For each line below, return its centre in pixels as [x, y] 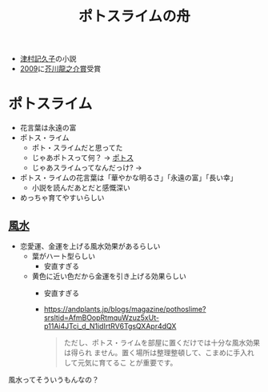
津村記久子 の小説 [48, 59]
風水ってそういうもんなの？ [54, 379]
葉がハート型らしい [64, 256]
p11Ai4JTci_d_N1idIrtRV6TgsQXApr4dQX [110, 326]
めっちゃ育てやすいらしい [62, 198]
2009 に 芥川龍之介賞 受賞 [60, 69]
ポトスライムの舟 [134, 16]
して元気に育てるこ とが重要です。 [120, 362]
